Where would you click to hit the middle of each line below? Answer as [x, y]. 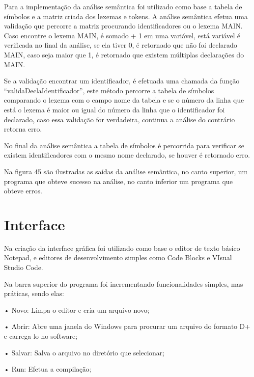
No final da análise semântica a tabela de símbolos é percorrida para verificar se [124, 145]
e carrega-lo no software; [41, 336]
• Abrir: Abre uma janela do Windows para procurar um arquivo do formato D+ [127, 326]
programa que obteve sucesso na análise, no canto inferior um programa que [118, 181]
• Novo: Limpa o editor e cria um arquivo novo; [77, 310]
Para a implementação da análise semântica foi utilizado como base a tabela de [123, 6]
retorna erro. [23, 129]
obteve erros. [23, 191]
